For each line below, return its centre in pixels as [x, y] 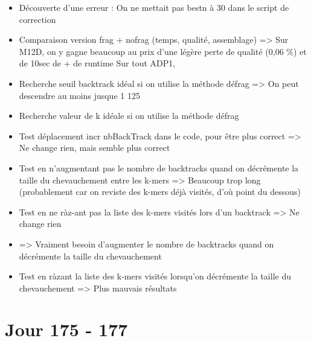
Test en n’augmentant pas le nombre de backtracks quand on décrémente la [159, 167]
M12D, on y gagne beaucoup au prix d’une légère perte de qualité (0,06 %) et [163, 51]
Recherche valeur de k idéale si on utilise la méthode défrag [129, 116]
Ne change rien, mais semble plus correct [95, 148]
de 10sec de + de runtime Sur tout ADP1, [97, 63]
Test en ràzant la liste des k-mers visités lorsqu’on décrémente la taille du [155, 276]
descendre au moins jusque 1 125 [79, 95]
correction [37, 19]
